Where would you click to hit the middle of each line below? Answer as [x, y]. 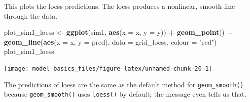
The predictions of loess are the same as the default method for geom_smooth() [124, 84]
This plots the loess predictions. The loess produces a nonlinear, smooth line [120, 6]
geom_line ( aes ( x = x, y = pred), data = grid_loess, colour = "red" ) [110, 41]
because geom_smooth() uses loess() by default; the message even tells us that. [125, 94]
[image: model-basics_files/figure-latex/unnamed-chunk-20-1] [108, 68]
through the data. [31, 15]
